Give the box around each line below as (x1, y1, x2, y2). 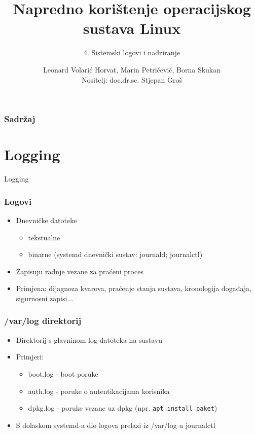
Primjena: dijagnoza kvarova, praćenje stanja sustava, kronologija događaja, (16, 283, 251, 294)
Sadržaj (4, 113, 35, 125)
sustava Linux (83, 18, 181, 39)
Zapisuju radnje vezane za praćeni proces (16, 266, 143, 276)
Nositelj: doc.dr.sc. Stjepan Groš (82, 74, 182, 85)
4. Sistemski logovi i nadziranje (84, 47, 180, 58)
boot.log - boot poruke (28, 368, 98, 379)
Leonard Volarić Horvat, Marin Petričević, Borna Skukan (43, 64, 221, 75)
